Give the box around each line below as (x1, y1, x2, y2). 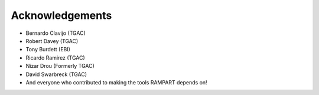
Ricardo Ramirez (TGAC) (25, 54, 85, 61)
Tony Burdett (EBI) (25, 46, 71, 53)
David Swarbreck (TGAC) (25, 71, 87, 78)
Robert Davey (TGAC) (25, 37, 79, 44)
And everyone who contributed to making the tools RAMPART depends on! (25, 78, 207, 86)
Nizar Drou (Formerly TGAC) (25, 63, 95, 70)
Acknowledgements (11, 9, 112, 22)
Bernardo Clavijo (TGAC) (25, 30, 86, 37)
